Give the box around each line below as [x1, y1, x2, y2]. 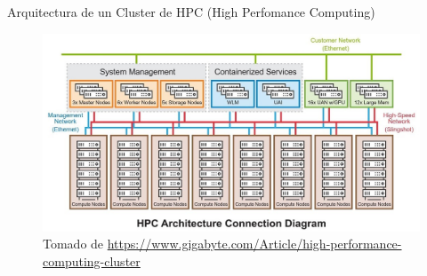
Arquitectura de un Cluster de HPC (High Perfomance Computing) [7, 3, 375, 20]
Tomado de [43, 234, 104, 253]
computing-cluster [43, 251, 141, 270]
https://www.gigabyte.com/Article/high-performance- [107, 234, 402, 253]
